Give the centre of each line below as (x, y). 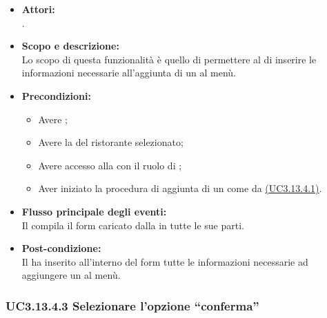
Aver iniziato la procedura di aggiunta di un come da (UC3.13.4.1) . (180, 188)
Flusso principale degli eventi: (94, 211)
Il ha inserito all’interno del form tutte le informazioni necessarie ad (165, 261)
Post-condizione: (61, 248)
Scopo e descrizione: (70, 46)
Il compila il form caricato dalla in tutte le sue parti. (133, 225)
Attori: (38, 9)
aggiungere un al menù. (71, 275)
